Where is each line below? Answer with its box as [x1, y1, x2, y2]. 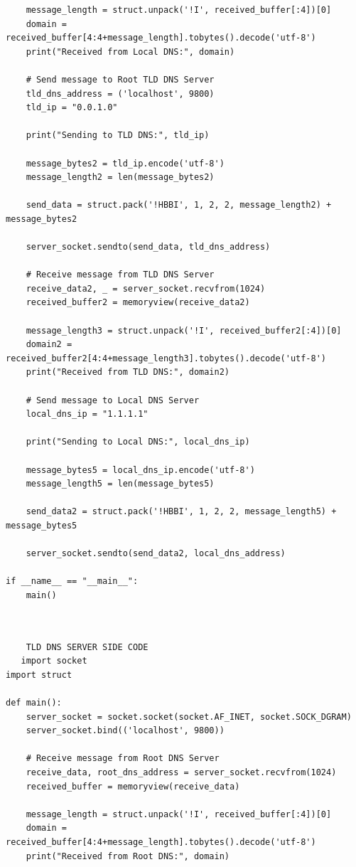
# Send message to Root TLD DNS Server [26, 74, 215, 85]
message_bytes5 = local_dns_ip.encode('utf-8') [26, 464, 255, 475]
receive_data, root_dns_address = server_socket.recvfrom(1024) [26, 767, 337, 778]
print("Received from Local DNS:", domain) [26, 46, 235, 57]
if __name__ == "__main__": [6, 576, 139, 587]
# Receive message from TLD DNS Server [26, 270, 215, 280]
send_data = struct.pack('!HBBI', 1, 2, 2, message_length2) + [26, 200, 332, 211]
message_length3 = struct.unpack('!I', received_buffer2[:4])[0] [26, 325, 342, 336]
